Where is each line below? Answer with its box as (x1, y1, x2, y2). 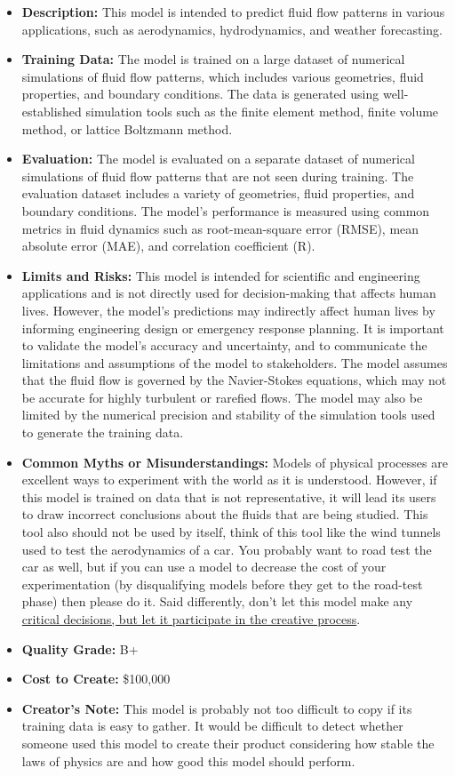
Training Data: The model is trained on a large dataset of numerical (21, 50, 405, 68)
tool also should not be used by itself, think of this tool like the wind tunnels (21, 523, 441, 541)
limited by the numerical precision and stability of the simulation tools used (21, 405, 435, 424)
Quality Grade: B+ (21, 639, 139, 658)
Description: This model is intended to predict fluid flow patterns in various (21, 3, 445, 20)
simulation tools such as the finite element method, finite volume (85, 101, 439, 120)
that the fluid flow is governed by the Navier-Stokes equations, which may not (21, 371, 447, 389)
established (21, 101, 82, 120)
